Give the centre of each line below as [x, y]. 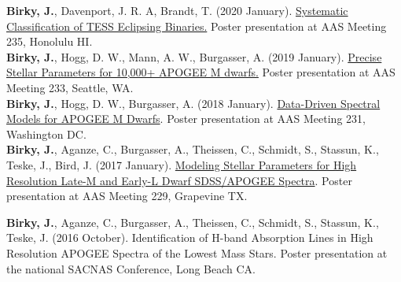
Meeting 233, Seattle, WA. [70, 87]
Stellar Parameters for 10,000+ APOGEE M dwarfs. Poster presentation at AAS [201, 72]
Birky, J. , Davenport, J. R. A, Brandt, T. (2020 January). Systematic [177, 10]
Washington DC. [46, 134]
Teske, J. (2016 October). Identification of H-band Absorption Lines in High [190, 237]
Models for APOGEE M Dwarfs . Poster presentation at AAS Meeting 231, [186, 119]
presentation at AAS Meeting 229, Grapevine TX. [127, 196]
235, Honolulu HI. [50, 41]
